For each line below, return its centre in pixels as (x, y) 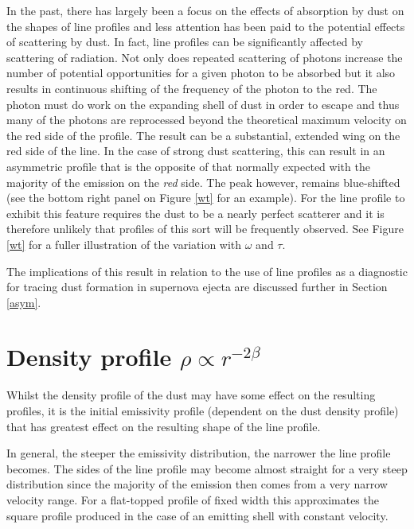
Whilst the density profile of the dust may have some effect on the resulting (191, 395)
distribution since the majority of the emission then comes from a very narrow (197, 484)
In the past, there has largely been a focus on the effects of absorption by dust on (205, 10)
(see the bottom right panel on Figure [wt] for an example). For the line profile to (206, 198)
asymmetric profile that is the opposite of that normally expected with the (188, 166)
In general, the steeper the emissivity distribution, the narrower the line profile (199, 453)
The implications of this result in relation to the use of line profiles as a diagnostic (207, 271)
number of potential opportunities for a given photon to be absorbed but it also (201, 73)
